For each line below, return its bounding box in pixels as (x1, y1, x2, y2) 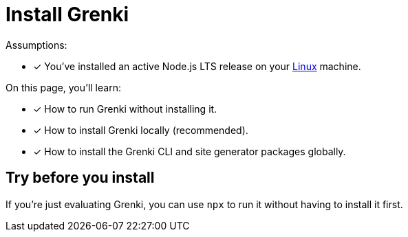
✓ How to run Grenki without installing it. (33, 102, 217, 115)
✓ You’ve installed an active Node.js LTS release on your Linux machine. (33, 60, 361, 72)
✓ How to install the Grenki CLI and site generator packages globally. (33, 145, 346, 157)
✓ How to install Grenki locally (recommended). (33, 124, 248, 136)
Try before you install (6, 169, 155, 187)
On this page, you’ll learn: (6, 81, 121, 93)
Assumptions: (6, 38, 67, 51)
